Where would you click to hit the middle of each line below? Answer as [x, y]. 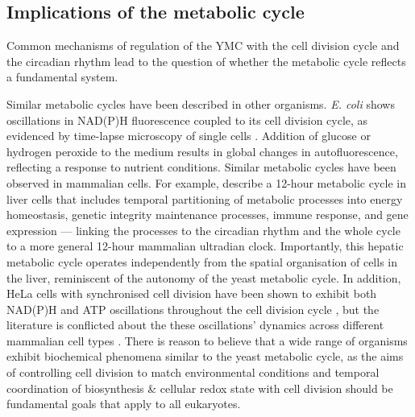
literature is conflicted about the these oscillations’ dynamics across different [195, 325]
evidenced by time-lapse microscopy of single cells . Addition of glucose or [189, 136]
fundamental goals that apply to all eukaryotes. [124, 404]
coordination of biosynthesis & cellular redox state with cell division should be [200, 388]
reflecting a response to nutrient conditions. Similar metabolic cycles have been [201, 167]
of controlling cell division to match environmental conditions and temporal [193, 372]
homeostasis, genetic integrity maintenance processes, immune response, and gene [207, 215]
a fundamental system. [62, 77]
